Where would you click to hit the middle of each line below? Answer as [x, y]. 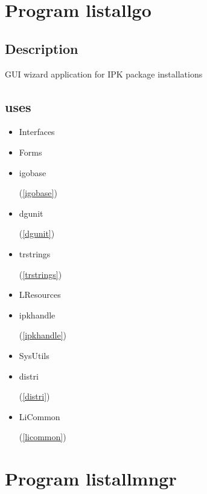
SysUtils [34, 355]
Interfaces [37, 132]
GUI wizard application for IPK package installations [104, 74]
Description [42, 48]
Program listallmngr [91, 479]
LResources [40, 295]
